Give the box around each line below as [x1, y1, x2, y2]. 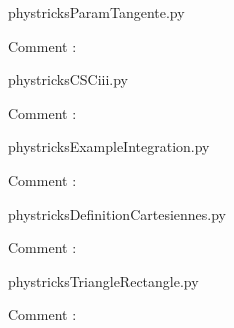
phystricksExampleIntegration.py [8, 136, 210, 157]
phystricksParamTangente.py [8, 2, 185, 22]
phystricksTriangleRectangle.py [8, 270, 199, 291]
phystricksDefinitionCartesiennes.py [8, 203, 226, 224]
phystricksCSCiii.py [8, 69, 128, 90]
